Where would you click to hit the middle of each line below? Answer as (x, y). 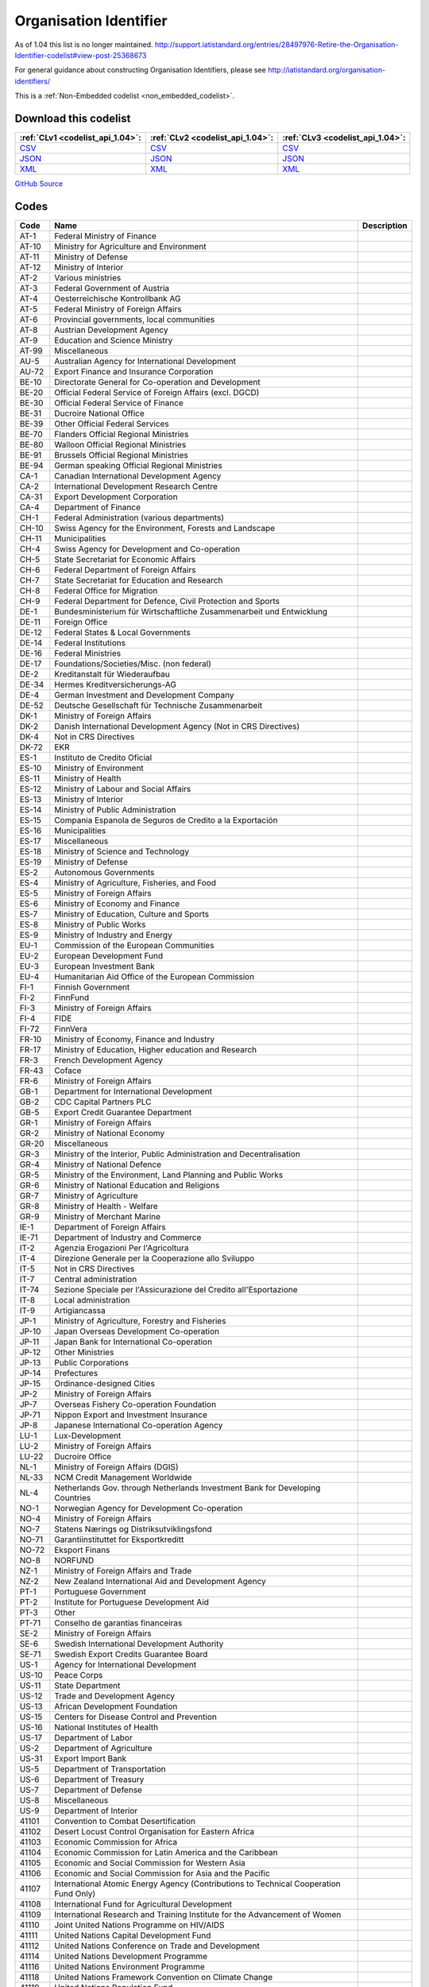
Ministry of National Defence (108, 1164)
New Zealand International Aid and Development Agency (160, 1581)
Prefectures (76, 1373)
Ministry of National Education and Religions (137, 1185)
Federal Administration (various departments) (139, 517)
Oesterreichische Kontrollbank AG (118, 298)
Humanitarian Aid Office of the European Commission (155, 976)
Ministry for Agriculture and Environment (130, 246)
